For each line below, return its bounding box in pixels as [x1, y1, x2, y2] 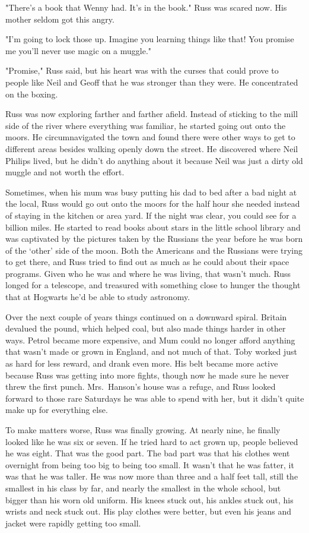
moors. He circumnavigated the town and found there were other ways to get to [5, 131, 295, 143]
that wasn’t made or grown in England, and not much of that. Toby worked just [5, 345, 298, 358]
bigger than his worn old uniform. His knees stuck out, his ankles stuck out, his [5, 493, 294, 506]
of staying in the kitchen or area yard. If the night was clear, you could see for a [5, 209, 297, 221]
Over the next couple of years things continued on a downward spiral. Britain [5, 310, 287, 323]
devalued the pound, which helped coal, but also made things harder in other [5, 322, 286, 335]
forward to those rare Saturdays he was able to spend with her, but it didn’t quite [5, 392, 304, 404]
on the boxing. [5, 87, 58, 100]
